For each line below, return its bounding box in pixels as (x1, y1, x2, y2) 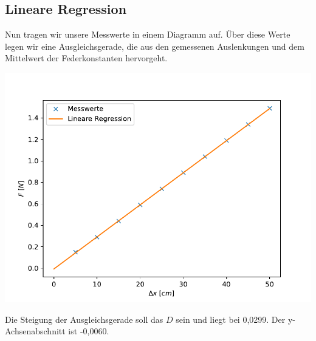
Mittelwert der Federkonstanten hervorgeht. (5, 52, 168, 64)
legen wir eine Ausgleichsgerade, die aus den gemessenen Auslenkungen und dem (5, 39, 304, 52)
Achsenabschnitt (5, 325, 66, 337)
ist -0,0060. (68, 325, 109, 337)
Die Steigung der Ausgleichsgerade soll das (5, 312, 163, 325)
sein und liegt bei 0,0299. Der (176, 312, 286, 325)
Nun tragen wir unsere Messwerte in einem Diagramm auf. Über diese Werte (5, 28, 290, 41)
